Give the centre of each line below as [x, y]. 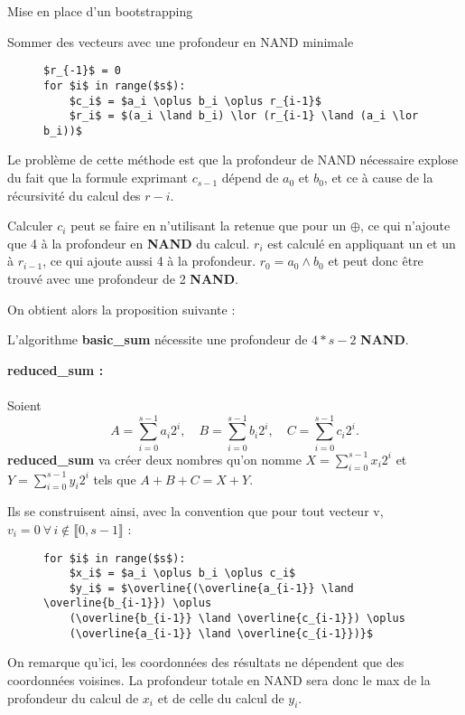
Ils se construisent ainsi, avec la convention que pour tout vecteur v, [195, 511]
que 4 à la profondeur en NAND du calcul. [129, 243]
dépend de [250, 178]
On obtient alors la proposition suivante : [121, 309]
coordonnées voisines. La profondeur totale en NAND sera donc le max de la [219, 680]
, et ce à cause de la [378, 178]
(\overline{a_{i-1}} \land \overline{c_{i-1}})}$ [221, 633]
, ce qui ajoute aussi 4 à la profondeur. [149, 261]
